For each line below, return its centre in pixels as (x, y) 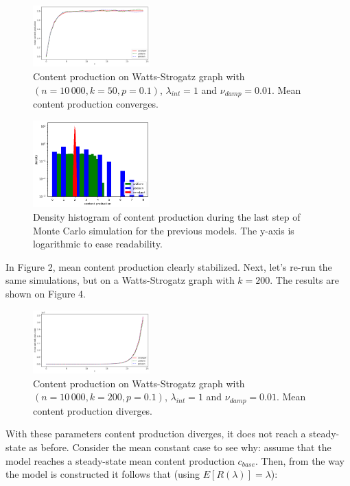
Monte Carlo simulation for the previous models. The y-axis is (164, 230)
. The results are (304, 280)
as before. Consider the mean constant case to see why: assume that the (180, 447)
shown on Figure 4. (46, 294)
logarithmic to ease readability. (98, 244)
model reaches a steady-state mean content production (120, 460)
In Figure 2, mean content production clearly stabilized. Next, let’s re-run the (169, 266)
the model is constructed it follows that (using (103, 474)
